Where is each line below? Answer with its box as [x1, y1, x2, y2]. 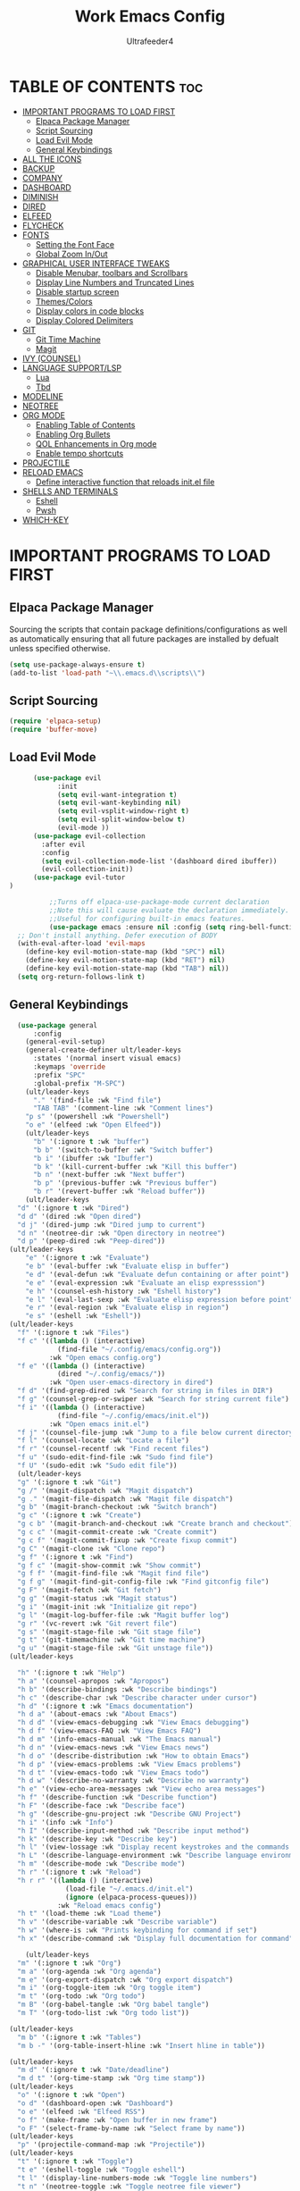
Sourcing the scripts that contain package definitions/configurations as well [9, 624, 287, 634]
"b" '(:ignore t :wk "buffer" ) [32, 1137, 150, 1146]
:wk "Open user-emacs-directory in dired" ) [48, 1378, 214, 1387]
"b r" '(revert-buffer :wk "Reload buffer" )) [32, 1187, 205, 1196]
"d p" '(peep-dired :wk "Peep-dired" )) [17, 1237, 166, 1246]
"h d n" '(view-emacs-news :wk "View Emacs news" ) [17, 1742, 210, 1752]
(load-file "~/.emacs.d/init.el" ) [65, 1884, 194, 1893]
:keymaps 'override [32, 1062, 105, 1071]
